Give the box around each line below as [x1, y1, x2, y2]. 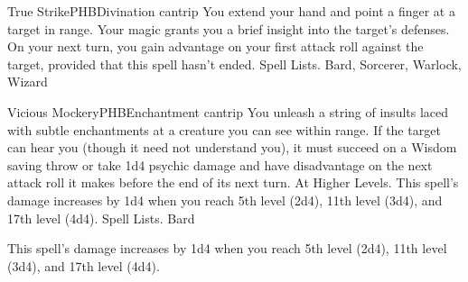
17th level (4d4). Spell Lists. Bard [7, 208, 195, 227]
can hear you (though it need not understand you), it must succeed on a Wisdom [7, 138, 457, 157]
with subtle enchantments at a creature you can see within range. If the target [7, 120, 441, 139]
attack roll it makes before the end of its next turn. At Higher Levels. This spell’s [7, 173, 459, 192]
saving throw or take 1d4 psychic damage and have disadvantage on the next [7, 155, 433, 174]
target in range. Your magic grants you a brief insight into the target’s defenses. [7, 19, 450, 38]
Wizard [7, 72, 48, 91]
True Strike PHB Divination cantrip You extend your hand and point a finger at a [7, 2, 455, 20]
